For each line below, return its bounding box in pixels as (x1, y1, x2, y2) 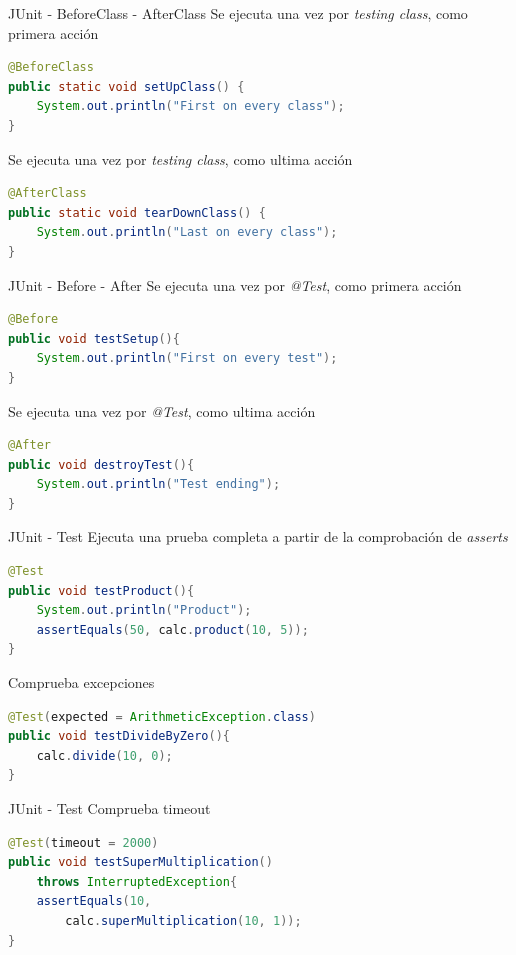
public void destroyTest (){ (8, 457, 195, 472)
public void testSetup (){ (8, 331, 180, 346)
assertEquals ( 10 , (36, 894, 152, 909)
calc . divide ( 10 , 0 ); (36, 748, 173, 763)
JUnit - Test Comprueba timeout (8, 798, 211, 818)
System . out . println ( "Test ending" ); (36, 477, 281, 492)
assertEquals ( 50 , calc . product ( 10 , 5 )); (36, 622, 309, 637)
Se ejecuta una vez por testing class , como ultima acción (8, 148, 353, 169)
